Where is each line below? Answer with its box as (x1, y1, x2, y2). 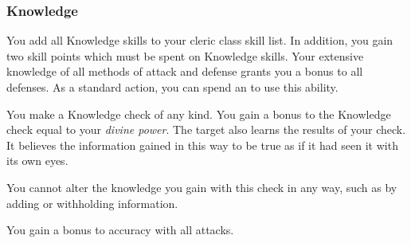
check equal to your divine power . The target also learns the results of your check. (6, 121, 406, 138)
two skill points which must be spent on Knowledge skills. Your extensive (6, 47, 364, 64)
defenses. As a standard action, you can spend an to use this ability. (6, 79, 339, 95)
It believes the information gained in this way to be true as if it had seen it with (6, 136, 398, 153)
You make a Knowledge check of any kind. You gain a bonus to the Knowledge (6, 105, 391, 122)
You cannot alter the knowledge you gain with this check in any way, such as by (6, 178, 397, 195)
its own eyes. (6, 152, 68, 169)
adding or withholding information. (6, 194, 178, 211)
